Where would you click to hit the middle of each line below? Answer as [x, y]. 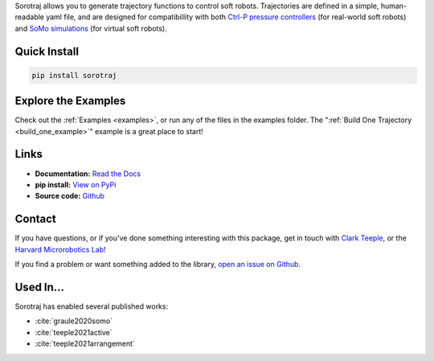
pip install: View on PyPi [76, 184]
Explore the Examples [70, 101]
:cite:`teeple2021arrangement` [85, 344]
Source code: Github [70, 196]
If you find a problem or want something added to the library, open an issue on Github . [158, 265]
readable [29, 17]
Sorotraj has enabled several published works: [92, 306]
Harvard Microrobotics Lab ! [60, 249]
